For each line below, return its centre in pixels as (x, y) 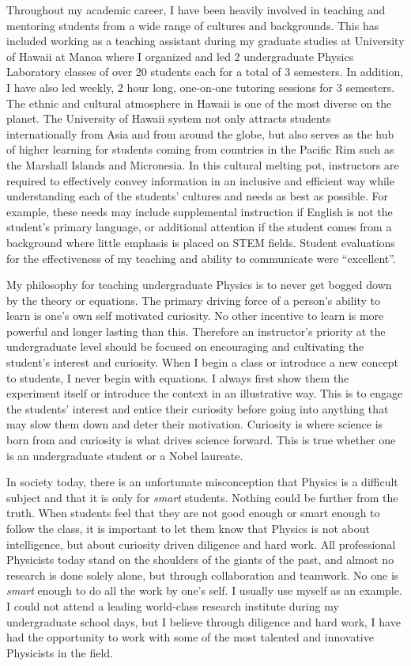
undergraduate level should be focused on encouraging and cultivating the (185, 346)
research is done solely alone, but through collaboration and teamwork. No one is (203, 575)
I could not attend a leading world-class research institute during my (173, 605)
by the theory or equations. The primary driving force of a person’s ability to (194, 300)
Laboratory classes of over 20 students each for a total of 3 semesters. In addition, (205, 72)
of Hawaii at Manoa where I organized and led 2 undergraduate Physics (180, 56)
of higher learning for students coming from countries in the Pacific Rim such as (200, 149)
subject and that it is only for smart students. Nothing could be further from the (202, 497)
